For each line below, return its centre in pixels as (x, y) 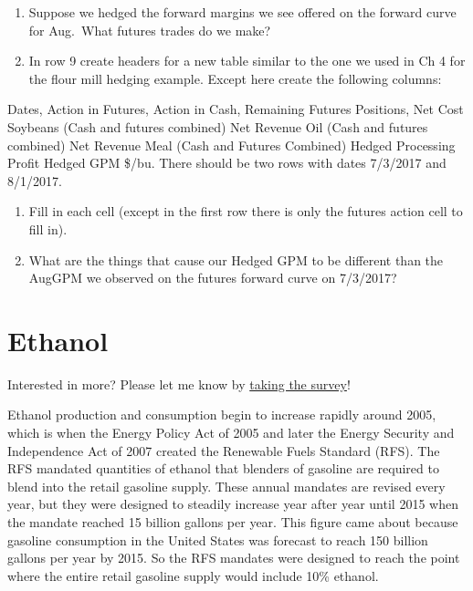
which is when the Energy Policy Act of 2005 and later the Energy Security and (231, 433)
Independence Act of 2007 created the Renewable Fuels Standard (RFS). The (224, 450)
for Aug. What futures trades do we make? (150, 30)
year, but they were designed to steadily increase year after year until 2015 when (233, 504)
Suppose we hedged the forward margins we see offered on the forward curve (242, 12)
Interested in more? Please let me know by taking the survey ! (179, 384)
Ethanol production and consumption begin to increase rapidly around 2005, (222, 415)
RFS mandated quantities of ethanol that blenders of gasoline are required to (223, 468)
